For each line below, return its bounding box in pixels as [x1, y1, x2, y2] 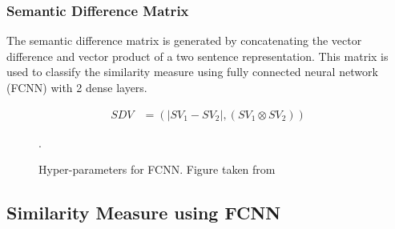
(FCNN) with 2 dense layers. [6, 79, 147, 95]
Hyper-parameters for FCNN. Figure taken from [38, 161, 276, 178]
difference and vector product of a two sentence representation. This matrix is [6, 47, 389, 64]
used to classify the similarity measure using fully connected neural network [6, 63, 378, 80]
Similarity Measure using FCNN [6, 200, 281, 225]
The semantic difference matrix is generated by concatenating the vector [6, 32, 362, 49]
